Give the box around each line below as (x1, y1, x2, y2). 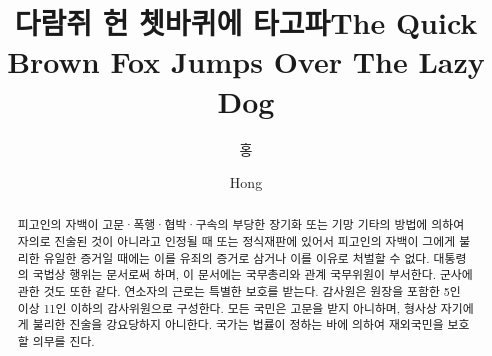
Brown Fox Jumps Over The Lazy (7, 41, 485, 82)
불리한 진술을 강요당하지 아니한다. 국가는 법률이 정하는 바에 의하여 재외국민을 (32, 316, 444, 333)
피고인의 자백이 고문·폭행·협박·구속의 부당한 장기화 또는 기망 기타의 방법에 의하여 (17, 216, 465, 233)
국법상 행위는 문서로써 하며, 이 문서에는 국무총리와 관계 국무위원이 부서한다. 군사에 (32, 266, 473, 283)
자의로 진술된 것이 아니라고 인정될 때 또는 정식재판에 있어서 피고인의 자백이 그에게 (17, 233, 456, 250)
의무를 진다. (32, 333, 95, 350)
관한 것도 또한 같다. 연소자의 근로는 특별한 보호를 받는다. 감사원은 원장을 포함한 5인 (17, 283, 461, 300)
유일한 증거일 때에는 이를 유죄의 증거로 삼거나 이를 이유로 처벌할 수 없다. (43, 249, 430, 266)
